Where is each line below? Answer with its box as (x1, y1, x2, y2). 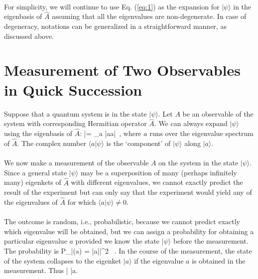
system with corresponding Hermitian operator (4, 118, 147, 129)
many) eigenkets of (4, 177, 61, 187)
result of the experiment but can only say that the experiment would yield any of (4, 187, 252, 197)
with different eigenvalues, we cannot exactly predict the (71, 177, 243, 187)
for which (67, 196, 96, 207)
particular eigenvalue (4, 236, 67, 246)
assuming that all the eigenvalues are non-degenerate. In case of (52, 11, 247, 21)
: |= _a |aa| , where (80, 128, 141, 139)
